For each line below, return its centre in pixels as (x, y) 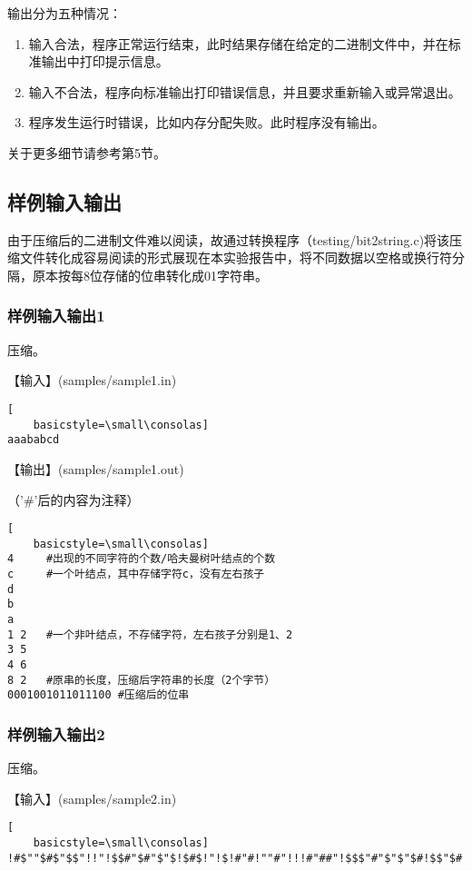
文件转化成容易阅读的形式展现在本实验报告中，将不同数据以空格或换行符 (236, 257)
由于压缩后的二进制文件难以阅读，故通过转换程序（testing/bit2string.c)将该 (229, 239)
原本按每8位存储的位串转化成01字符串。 (150, 275)
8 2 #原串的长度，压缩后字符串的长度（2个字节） (142, 680)
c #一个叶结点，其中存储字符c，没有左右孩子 (136, 574)
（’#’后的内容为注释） (74, 499)
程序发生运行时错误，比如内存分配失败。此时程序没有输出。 (206, 122)
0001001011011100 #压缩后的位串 (98, 695)
